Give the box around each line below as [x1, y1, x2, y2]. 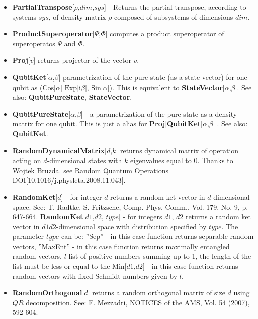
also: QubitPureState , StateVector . [12, 92, 132, 102]
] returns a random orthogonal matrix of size [88, 287, 225, 298]
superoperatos [12, 38, 55, 48]
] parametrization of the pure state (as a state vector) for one [58, 71, 247, 82]
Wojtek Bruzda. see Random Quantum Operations [12, 165, 168, 175]
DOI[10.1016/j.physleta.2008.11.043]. [12, 175, 126, 185]
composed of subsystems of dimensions [114, 11, 233, 22]
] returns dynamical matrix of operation [116, 145, 239, 155]
